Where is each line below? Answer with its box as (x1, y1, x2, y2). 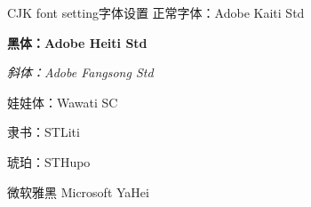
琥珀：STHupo (7, 152, 91, 171)
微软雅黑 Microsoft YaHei (7, 182, 149, 201)
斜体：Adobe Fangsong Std (7, 63, 154, 82)
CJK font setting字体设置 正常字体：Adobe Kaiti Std (7, 4, 305, 21)
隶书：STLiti (7, 123, 80, 141)
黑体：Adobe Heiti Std (7, 33, 148, 52)
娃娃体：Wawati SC (7, 92, 118, 111)
